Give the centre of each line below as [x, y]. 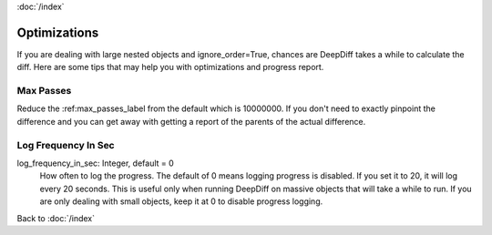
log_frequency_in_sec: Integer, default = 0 [96, 163]
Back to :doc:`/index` [56, 218]
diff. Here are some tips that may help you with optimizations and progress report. [170, 67]
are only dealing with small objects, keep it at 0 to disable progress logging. [181, 201]
